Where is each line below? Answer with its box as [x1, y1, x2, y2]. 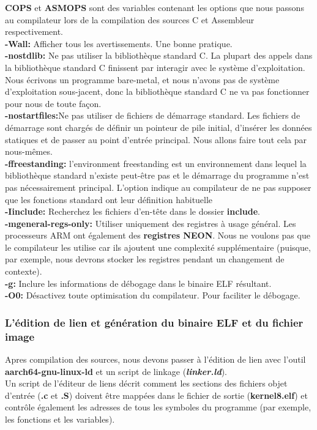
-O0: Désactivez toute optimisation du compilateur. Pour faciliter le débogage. [5, 289, 300, 302]
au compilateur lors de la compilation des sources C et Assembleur [5, 13, 255, 26]
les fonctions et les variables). [5, 412, 115, 425]
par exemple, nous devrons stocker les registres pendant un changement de [5, 253, 285, 265]
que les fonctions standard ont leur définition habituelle [5, 193, 213, 206]
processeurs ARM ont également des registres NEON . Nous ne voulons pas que [5, 229, 310, 242]
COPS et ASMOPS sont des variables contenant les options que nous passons [5, 1, 304, 13]
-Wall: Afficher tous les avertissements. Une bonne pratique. [5, 37, 233, 50]
